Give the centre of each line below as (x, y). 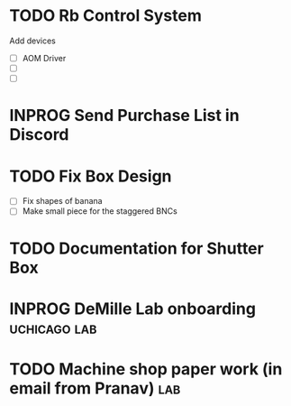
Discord (39, 135)
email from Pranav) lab (95, 388)
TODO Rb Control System (106, 16)
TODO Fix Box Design (91, 176)
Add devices (33, 41)
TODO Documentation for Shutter (136, 248)
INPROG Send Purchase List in (125, 116)
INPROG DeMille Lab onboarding (133, 309)
